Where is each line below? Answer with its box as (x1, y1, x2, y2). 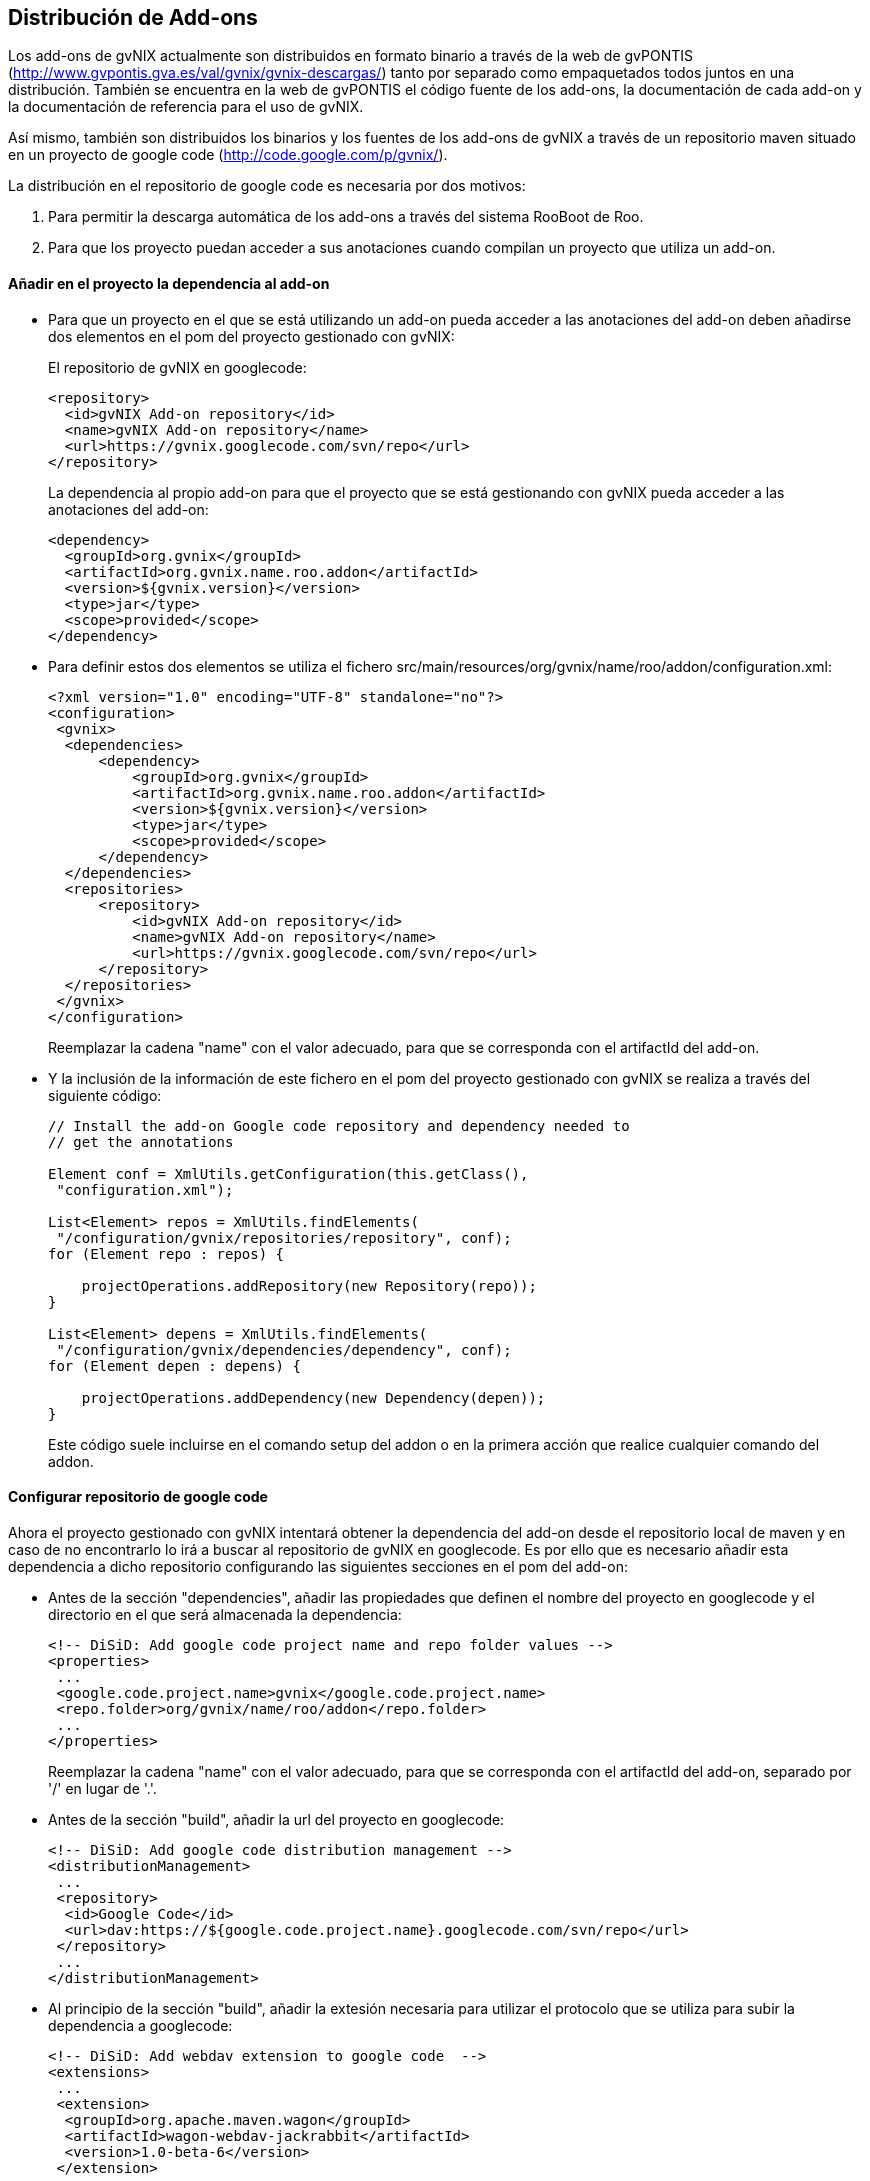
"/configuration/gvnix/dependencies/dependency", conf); (56, 1341, 512, 1358)
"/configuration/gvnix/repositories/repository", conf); (56, 1229, 512, 1246)
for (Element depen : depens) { (48, 1357, 301, 1374)
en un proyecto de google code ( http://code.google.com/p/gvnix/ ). (8, 146, 448, 164)
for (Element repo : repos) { (48, 1245, 285, 1262)
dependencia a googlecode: (48, 2016, 233, 2034)
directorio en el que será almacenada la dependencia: (48, 1605, 402, 1623)
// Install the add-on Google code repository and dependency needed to (48, 1117, 630, 1134)
